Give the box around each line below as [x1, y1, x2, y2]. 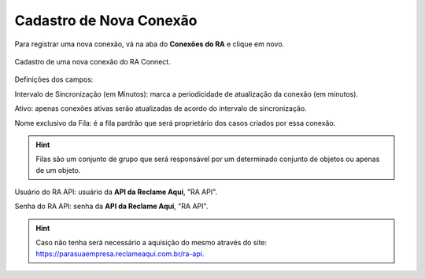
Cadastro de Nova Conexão [14, 12, 198, 29]
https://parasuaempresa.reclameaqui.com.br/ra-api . [35, 248, 205, 259]
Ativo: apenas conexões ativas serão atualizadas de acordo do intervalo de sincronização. [14, 104, 307, 113]
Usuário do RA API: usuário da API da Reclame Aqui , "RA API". [14, 187, 218, 196]
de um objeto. [35, 165, 81, 174]
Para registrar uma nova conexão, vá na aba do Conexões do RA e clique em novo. [14, 39, 285, 49]
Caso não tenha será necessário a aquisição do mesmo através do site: [35, 238, 268, 248]
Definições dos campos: [14, 75, 94, 84]
